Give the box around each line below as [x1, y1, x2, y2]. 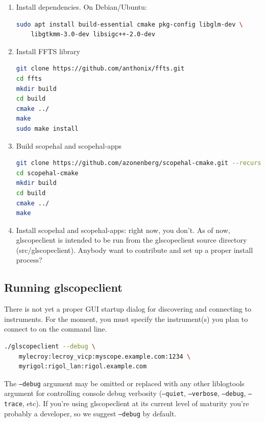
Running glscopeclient [4, 279, 123, 295]
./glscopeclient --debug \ [4, 343, 96, 350]
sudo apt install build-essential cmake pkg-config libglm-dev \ [16, 20, 243, 28]
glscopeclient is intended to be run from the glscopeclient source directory [16, 235, 247, 245]
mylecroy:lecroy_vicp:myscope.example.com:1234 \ [18, 353, 191, 360]
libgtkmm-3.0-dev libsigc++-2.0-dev [31, 31, 155, 38]
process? [16, 254, 42, 265]
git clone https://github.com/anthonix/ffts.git [16, 65, 185, 73]
